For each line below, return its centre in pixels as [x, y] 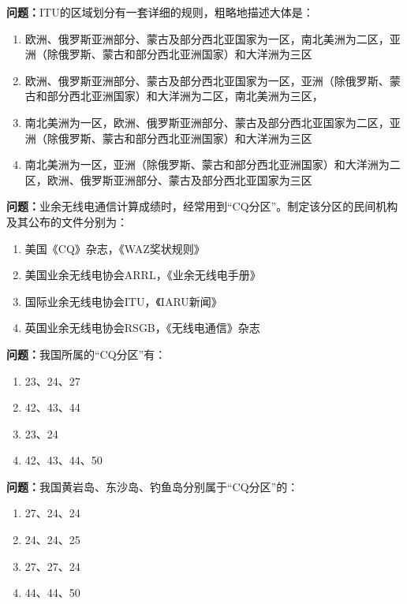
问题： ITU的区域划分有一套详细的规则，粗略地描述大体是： [160, 12]
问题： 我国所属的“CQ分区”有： [86, 354]
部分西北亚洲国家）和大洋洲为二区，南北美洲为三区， [185, 96]
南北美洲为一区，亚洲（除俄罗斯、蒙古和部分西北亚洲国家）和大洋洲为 [207, 164]
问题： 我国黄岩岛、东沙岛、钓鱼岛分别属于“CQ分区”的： [153, 486]
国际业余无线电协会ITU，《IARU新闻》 [123, 301]
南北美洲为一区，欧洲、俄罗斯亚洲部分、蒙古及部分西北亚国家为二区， [207, 122]
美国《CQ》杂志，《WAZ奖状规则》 [115, 248]
